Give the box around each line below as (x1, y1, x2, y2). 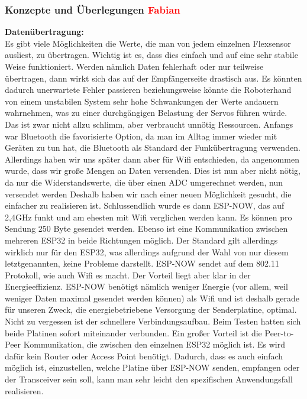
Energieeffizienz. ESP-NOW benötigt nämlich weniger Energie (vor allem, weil (5, 280, 288, 293)
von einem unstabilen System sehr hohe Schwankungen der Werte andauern (5, 95, 279, 107)
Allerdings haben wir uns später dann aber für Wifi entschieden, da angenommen (5, 153, 299, 165)
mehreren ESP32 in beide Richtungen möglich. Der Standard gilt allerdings (5, 233, 278, 246)
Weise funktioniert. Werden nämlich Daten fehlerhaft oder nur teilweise (5, 60, 264, 72)
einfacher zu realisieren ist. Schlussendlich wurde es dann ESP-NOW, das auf (5, 199, 285, 212)
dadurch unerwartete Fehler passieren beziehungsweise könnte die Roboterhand (5, 83, 292, 96)
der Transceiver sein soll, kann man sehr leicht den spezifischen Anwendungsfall (5, 373, 293, 385)
